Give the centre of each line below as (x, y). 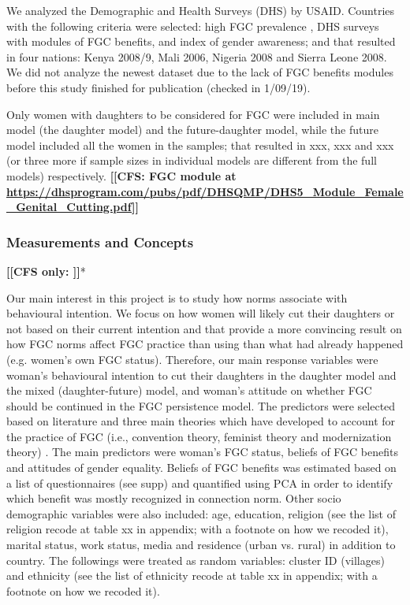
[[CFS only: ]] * (46, 271)
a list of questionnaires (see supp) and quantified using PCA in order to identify (200, 483)
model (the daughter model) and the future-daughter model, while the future (192, 130)
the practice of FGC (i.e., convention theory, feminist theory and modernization (199, 436)
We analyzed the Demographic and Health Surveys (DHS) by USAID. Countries (201, 10)
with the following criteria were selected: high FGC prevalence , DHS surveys (193, 26)
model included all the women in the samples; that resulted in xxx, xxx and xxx (200, 145)
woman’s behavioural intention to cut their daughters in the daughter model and (201, 375)
